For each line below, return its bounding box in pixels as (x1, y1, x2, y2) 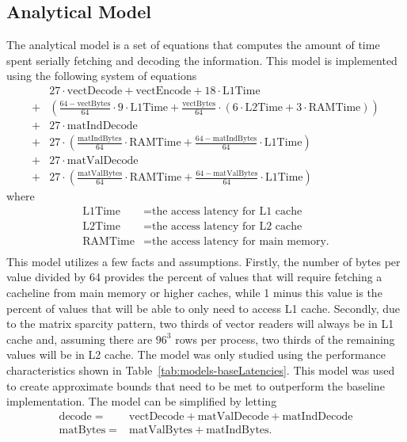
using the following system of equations (6, 67, 197, 84)
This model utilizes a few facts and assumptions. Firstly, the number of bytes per (6, 253, 401, 269)
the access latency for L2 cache (151, 220, 302, 232)
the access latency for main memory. (151, 235, 329, 247)
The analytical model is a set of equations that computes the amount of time (6, 36, 380, 53)
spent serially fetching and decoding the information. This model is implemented (6, 51, 397, 68)
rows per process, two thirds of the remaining (175, 330, 395, 347)
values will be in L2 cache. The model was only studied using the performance (6, 346, 386, 363)
